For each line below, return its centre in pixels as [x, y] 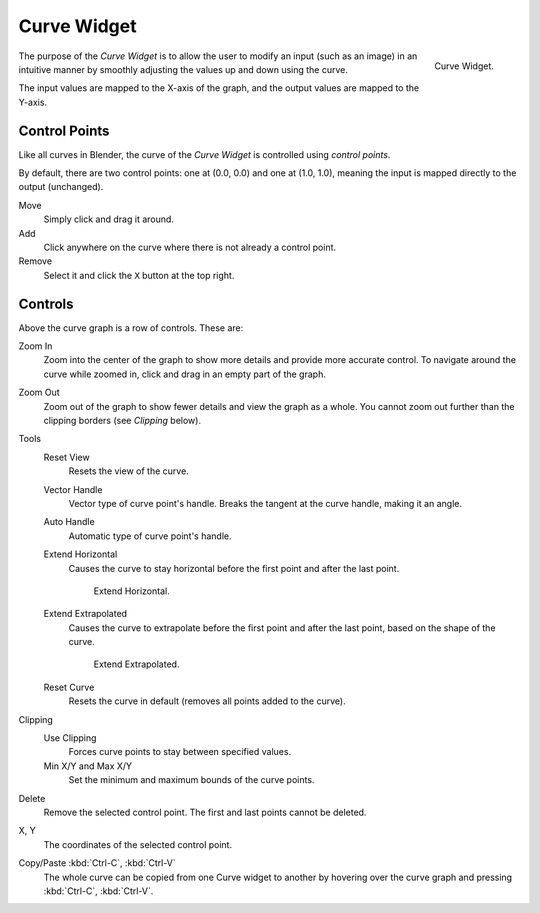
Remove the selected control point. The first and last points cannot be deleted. [205, 812]
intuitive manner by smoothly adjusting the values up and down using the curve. [183, 69]
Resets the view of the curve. [128, 471]
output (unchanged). [61, 187]
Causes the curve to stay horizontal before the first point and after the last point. [234, 568]
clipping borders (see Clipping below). [122, 420]
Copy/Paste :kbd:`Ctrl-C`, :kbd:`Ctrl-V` [97, 863]
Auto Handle [69, 522]
